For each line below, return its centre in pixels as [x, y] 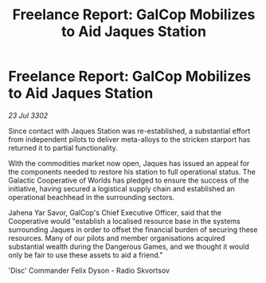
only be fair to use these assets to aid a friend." [86, 255]
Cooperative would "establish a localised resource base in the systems [125, 221]
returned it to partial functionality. [63, 147]
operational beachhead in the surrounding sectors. [92, 197]
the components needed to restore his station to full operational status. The [132, 171]
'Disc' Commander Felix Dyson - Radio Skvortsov [89, 270]
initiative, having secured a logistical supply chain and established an [121, 188]
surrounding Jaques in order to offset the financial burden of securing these [133, 230]
